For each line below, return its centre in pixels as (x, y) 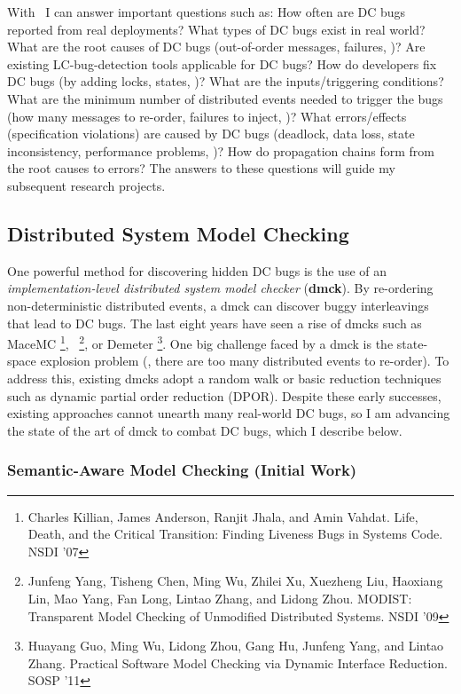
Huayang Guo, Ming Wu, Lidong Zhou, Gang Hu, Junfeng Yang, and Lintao (236, 646)
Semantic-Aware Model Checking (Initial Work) (182, 470)
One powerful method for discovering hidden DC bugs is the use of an (197, 270)
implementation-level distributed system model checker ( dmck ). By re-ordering (220, 288)
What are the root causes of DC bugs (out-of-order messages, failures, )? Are (216, 47)
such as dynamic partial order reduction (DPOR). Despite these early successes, (224, 395)
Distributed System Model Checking (178, 233)
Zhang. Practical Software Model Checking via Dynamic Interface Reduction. (238, 662)
